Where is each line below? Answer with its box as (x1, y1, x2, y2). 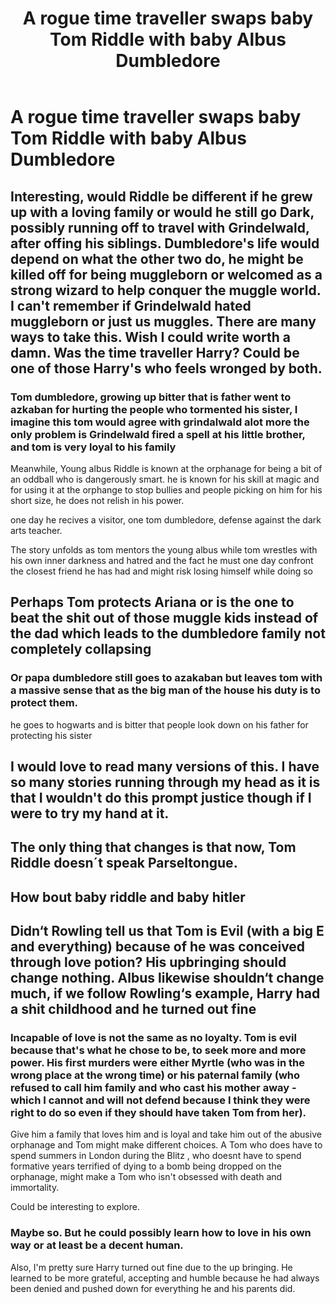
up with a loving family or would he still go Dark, (10, 203, 315, 221)
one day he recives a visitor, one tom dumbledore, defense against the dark (10, 513, 322, 526)
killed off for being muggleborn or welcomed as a (10, 266, 323, 283)
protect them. (10, 696, 79, 710)
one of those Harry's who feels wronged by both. (10, 360, 323, 377)
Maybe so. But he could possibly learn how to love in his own (10, 1226, 312, 1240)
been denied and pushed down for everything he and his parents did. (10, 1282, 296, 1294)
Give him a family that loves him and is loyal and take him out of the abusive (10, 1128, 322, 1141)
